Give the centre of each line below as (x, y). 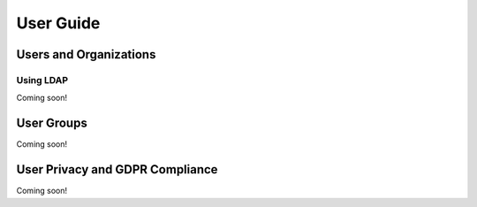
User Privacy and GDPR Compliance (117, 169)
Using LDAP (42, 80)
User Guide (58, 23)
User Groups (52, 123)
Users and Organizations (86, 54)
